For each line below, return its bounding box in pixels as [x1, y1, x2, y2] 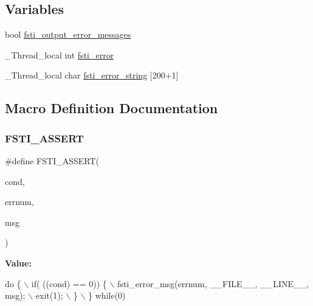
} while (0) [88, 289, 126, 302]
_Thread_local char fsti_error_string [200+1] [5, 69, 179, 82]
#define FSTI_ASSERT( [5, 154, 99, 167]
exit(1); [35, 289, 63, 302]
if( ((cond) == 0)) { [31, 277, 107, 290]
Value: [5, 256, 32, 269]
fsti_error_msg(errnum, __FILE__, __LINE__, [117, 277, 309, 290]
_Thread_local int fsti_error [5, 48, 114, 61]
